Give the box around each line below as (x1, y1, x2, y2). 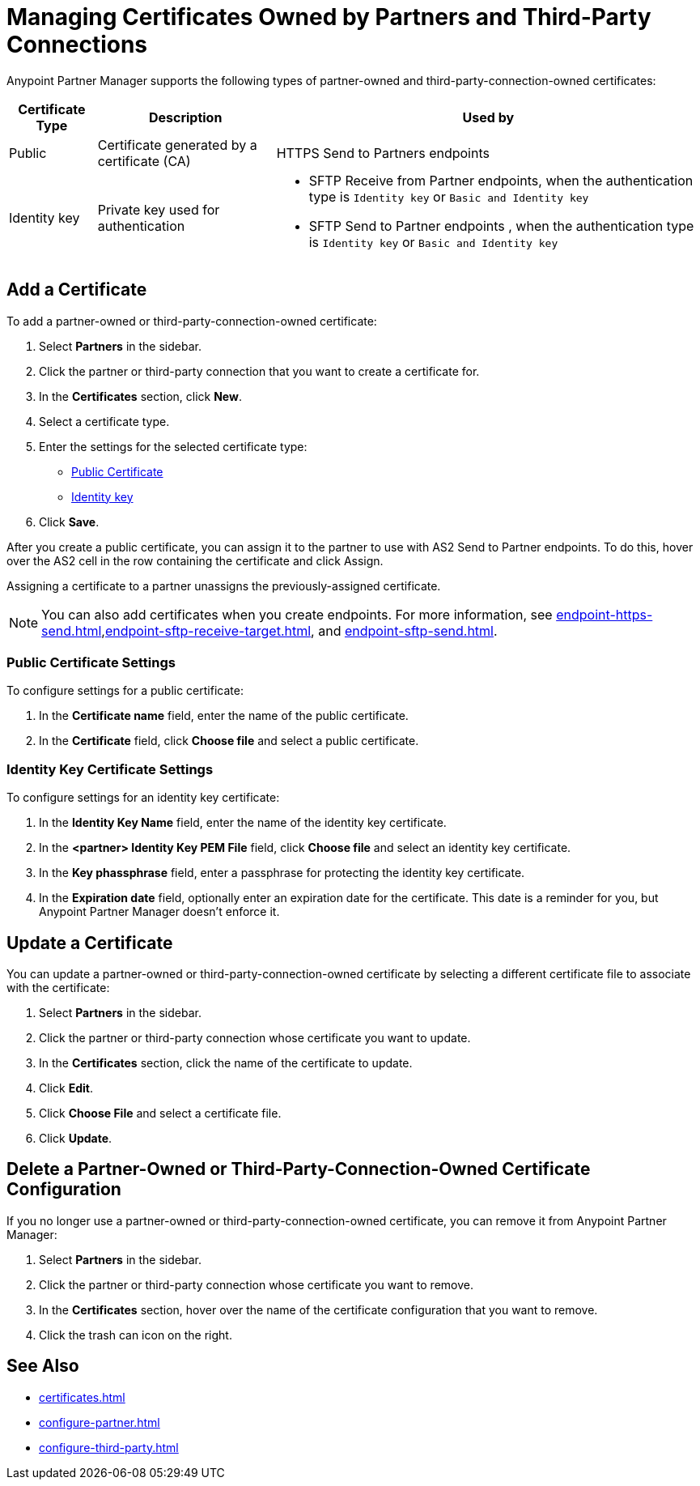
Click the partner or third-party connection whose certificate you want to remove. (39, 1277, 473, 1292)
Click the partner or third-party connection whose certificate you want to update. (39, 1030, 471, 1045)
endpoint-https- (556, 606, 653, 623)
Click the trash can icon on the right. (39, 1327, 232, 1342)
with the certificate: (6, 980, 110, 994)
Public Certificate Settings (6, 654, 176, 671)
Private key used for (97, 201, 220, 218)
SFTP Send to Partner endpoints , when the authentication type (308, 217, 694, 234)
